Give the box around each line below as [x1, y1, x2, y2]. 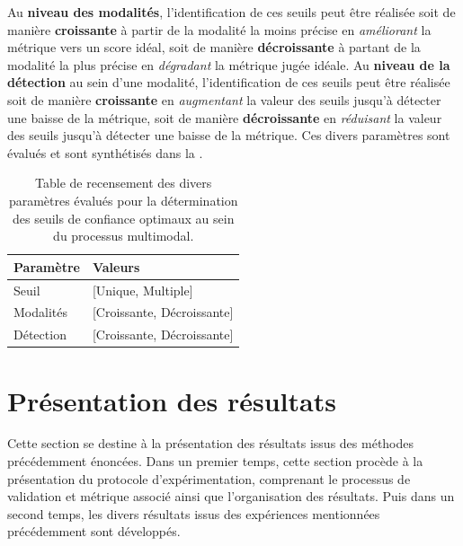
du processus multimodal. [53, 226, 194, 245]
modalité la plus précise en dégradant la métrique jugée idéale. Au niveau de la [7, 55, 450, 74]
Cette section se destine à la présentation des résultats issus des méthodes [7, 434, 414, 453]
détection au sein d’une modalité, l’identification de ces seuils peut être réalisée [7, 73, 450, 92]
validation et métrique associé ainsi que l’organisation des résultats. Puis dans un [7, 487, 455, 506]
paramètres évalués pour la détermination [8, 190, 238, 209]
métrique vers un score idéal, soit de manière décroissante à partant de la [7, 38, 421, 57]
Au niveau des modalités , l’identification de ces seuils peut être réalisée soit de [7, 3, 456, 21]
